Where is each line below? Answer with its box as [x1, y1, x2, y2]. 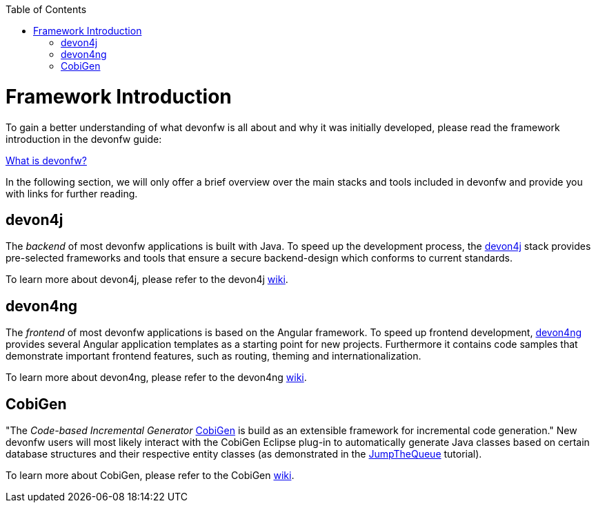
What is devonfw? [6, 154, 87, 166]
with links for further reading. [6, 187, 138, 199]
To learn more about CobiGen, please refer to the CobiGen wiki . [6, 469, 295, 482]
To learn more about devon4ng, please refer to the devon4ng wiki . [6, 371, 307, 384]
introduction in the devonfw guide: [6, 133, 162, 145]
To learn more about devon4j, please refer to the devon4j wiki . [6, 273, 288, 286]
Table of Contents [6, 3, 87, 15]
